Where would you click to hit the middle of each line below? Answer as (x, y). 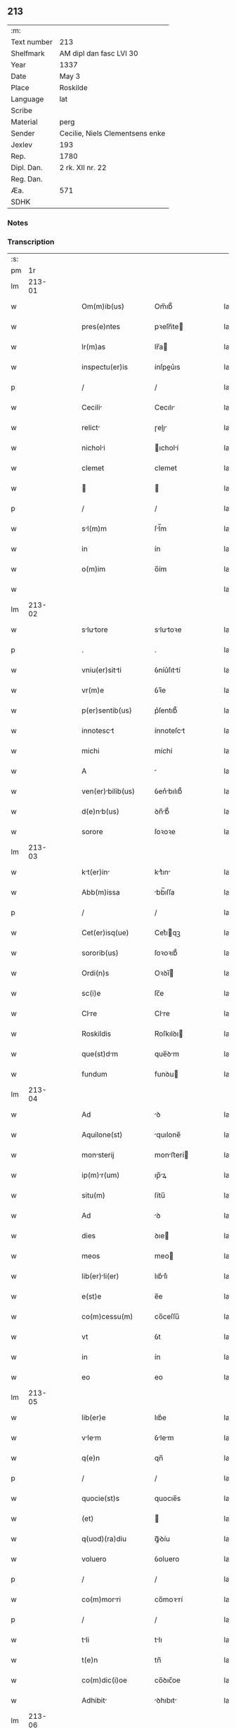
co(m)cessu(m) (107, 1317)
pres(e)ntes (101, 327)
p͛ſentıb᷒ (166, 710)
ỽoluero (167, 1559)
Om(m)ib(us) (103, 306)
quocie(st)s (101, 1498)
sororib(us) (100, 953)
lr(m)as (94, 347)
